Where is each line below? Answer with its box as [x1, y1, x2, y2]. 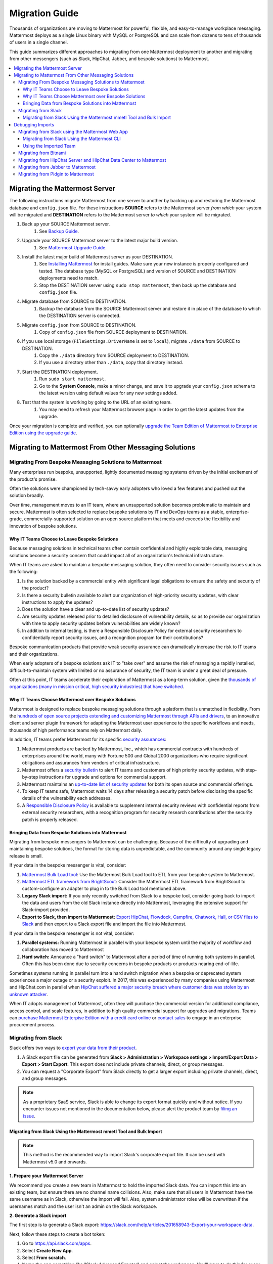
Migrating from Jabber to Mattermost [18, 164, 96, 170]
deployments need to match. [39, 275, 99, 281]
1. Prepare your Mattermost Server [9, 1173, 83, 1179]
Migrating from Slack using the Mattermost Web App [18, 129, 128, 135]
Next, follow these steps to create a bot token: [9, 1231, 106, 1237]
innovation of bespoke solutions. [9, 523, 77, 529]
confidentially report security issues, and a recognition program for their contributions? [22, 635, 204, 641]
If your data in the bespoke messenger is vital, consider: [9, 862, 126, 868]
